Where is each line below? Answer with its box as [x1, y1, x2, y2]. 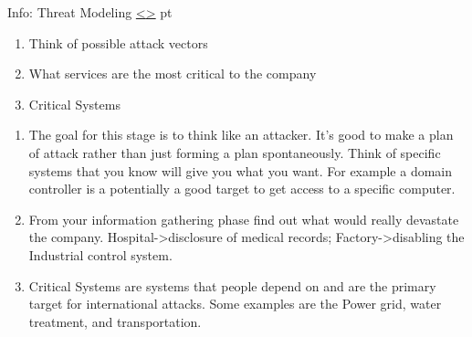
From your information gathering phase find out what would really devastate [28, 209, 459, 228]
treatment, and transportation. [28, 311, 202, 331]
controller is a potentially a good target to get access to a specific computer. [28, 179, 456, 198]
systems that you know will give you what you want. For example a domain [28, 161, 453, 180]
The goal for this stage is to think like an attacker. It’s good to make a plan [28, 125, 454, 144]
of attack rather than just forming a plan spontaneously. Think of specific [28, 142, 441, 162]
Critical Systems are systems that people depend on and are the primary [28, 276, 436, 295]
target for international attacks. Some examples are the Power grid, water [28, 294, 442, 313]
